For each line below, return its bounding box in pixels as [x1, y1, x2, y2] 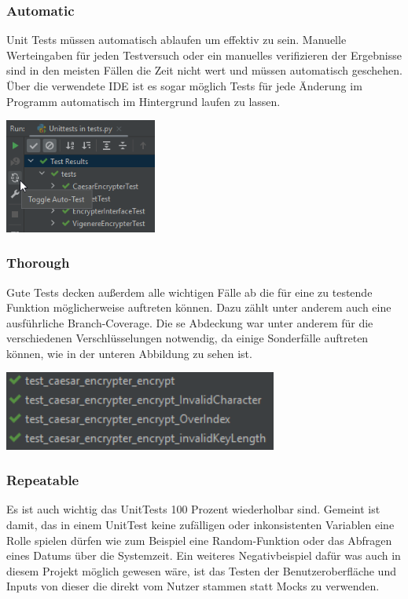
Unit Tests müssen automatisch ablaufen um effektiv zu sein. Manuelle [6, 31, 347, 48]
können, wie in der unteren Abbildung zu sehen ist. [6, 345, 252, 361]
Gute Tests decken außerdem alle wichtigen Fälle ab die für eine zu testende [6, 283, 373, 300]
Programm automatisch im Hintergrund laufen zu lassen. [6, 93, 281, 109]
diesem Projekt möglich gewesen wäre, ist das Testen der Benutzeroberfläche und [6, 562, 396, 579]
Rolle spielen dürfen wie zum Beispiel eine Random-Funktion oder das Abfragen [6, 531, 392, 548]
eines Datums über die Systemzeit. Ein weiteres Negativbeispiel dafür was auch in [6, 547, 401, 564]
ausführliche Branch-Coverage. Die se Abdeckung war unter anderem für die [6, 314, 373, 331]
